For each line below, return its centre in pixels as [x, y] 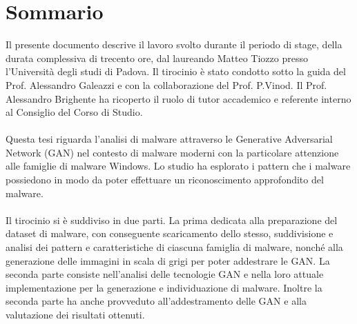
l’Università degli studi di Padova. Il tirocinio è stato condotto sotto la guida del [176, 71]
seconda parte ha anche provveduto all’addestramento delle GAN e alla [156, 301]
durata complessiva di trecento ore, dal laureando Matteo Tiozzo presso [157, 58]
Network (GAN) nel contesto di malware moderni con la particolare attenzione [172, 152]
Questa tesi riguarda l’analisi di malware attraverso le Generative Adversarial [169, 139]
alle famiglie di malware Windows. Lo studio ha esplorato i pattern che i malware [178, 166]
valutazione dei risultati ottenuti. [75, 314]
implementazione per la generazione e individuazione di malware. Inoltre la [164, 287]
